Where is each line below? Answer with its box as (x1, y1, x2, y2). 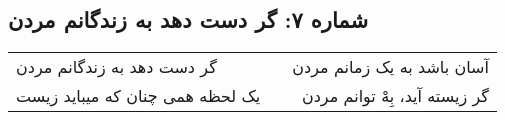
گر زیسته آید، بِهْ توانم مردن (301, 84, 489, 108)
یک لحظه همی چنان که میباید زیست (16, 84, 261, 108)
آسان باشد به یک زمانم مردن (292, 55, 489, 79)
